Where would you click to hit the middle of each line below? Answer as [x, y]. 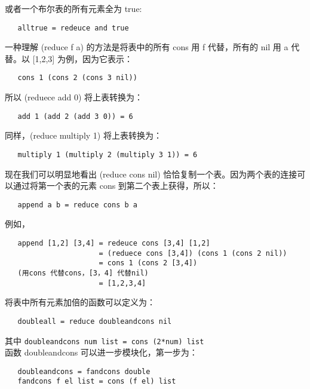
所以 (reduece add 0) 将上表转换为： [74, 97]
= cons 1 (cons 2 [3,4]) [148, 263]
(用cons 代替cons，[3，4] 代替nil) [83, 273]
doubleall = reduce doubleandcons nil [95, 321]
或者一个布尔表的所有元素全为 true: [73, 8]
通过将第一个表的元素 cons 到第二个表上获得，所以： [116, 186]
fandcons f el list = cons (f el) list [97, 382]
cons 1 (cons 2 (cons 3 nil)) [77, 78]
